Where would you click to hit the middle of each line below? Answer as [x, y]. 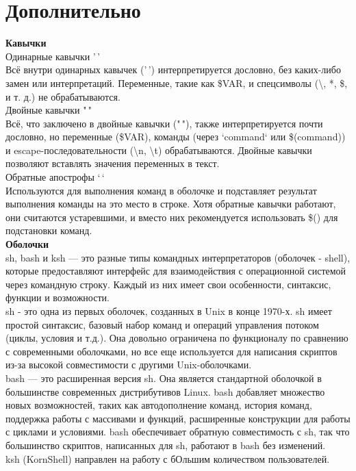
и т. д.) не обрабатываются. [63, 96]
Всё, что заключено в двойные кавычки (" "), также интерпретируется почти [164, 123]
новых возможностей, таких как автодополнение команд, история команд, [159, 405]
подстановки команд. [49, 230]
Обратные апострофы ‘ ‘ [55, 177]
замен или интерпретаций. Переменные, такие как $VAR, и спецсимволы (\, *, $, [177, 82]
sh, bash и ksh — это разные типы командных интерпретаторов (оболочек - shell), [178, 257]
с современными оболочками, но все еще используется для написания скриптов [171, 351]
